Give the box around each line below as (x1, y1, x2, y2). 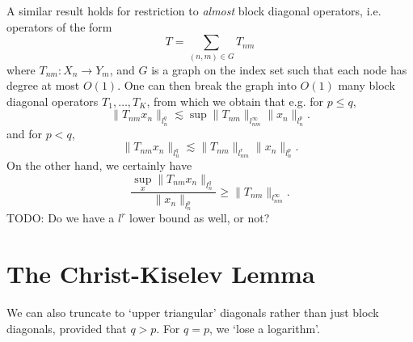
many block (338, 77, 395, 94)
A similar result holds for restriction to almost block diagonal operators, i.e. (6, 2, 381, 19)
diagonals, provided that (6, 319, 127, 336)
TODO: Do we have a (6, 209, 115, 226)
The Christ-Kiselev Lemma (6, 257, 315, 290)
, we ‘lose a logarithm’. (209, 319, 320, 336)
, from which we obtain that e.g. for (146, 92, 324, 109)
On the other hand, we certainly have (6, 157, 192, 174)
